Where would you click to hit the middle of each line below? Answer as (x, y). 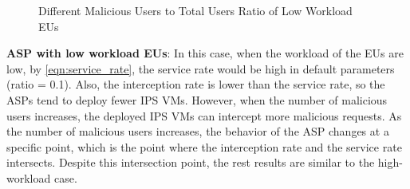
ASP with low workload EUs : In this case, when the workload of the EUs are (205, 53)
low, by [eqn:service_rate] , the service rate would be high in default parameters (201, 68)
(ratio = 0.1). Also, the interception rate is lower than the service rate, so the (196, 84)
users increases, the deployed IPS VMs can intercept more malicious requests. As (204, 115)
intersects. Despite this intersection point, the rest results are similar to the (191, 162)
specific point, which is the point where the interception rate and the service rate (204, 146)
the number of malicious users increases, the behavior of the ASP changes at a (198, 131)
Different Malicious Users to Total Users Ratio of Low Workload (195, 10)
